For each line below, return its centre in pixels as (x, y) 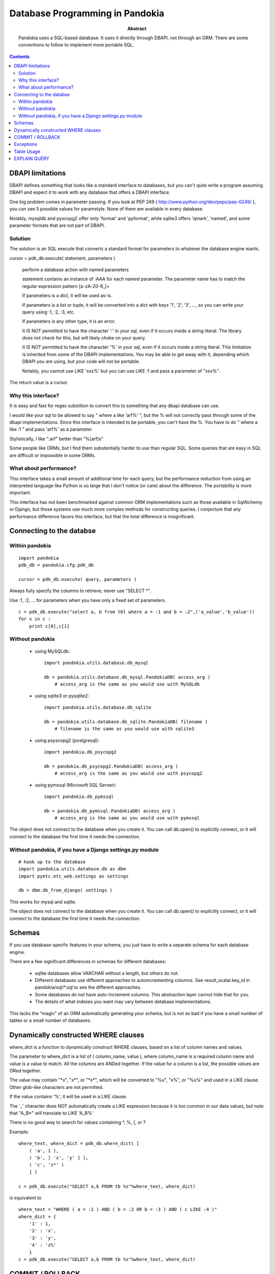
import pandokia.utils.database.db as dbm (72, 869)
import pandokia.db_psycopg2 (80, 752)
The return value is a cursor (38, 383)
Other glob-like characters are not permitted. (57, 1087)
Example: (19, 1132)
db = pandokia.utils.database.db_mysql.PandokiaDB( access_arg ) (127, 677)
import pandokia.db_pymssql (79, 797)
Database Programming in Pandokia (87, 13)
